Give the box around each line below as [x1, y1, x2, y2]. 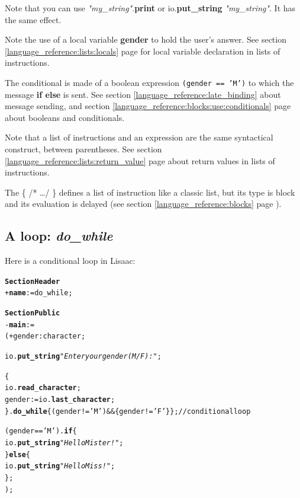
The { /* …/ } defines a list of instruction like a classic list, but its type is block [5, 186, 295, 198]
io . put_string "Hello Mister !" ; [5, 438, 124, 447]
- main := [5, 320, 35, 329]
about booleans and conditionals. [5, 111, 125, 123]
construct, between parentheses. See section [5, 143, 162, 155]
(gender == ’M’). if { [5, 427, 77, 436]
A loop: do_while [5, 226, 113, 245]
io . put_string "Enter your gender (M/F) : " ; [5, 352, 162, 361]
